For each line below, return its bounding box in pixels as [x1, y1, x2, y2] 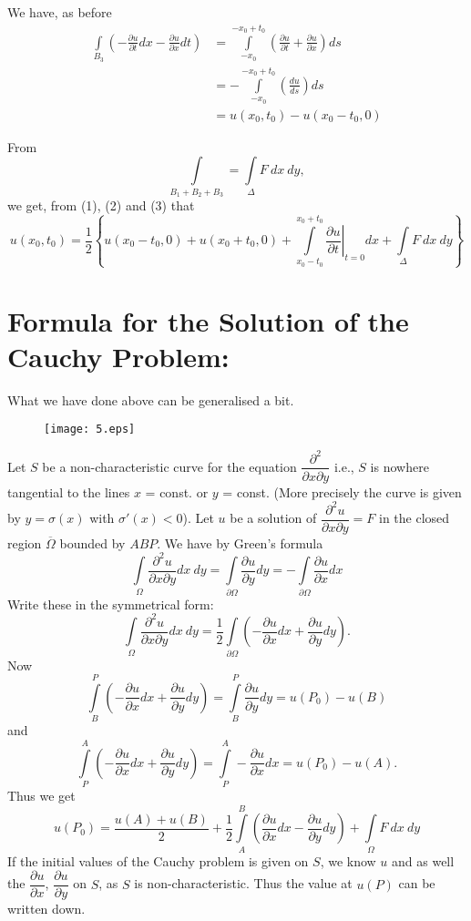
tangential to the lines [7, 482, 130, 501]
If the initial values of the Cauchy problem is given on [7, 851, 309, 870]
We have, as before [7, 3, 112, 21]
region [7, 533, 42, 552]
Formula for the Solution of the [7, 302, 409, 339]
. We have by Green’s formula [157, 533, 323, 552]
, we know [320, 851, 376, 870]
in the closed [379, 508, 450, 527]
